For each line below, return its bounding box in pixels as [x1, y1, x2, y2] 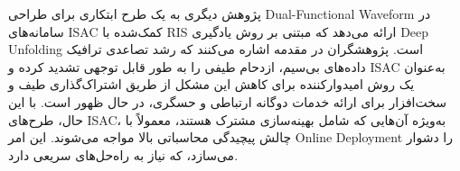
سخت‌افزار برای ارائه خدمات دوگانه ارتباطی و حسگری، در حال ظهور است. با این [8, 92, 446, 111]
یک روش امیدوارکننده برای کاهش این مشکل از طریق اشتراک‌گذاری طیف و [8, 75, 415, 94]
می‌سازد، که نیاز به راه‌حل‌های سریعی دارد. [8, 145, 239, 164]
